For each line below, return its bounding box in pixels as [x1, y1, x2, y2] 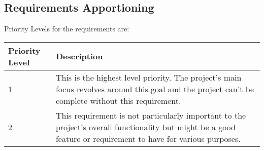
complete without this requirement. [55, 94, 181, 106]
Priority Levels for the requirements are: [4, 23, 129, 34]
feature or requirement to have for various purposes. [55, 132, 241, 144]
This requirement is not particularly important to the [55, 109, 246, 121]
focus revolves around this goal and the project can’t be [55, 83, 254, 95]
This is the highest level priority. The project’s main [55, 71, 242, 83]
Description [55, 50, 103, 62]
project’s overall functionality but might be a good [55, 121, 236, 133]
